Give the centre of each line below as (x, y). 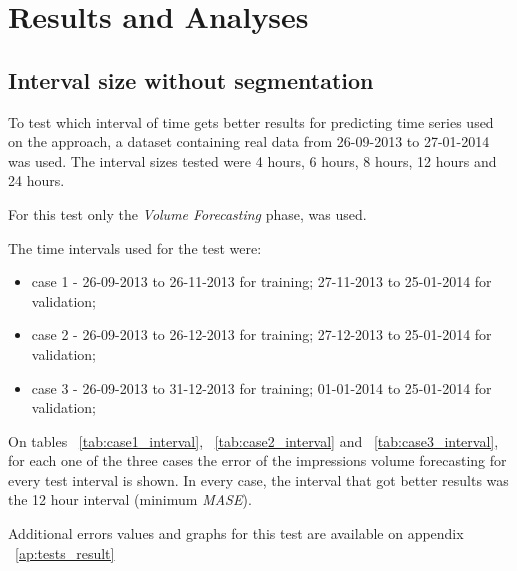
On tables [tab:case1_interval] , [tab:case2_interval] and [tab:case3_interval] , (253, 440)
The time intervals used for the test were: (135, 247)
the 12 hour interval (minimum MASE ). (130, 499)
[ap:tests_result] (65, 552)
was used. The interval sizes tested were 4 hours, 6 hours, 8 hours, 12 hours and (252, 160)
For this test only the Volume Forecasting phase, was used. (187, 213)
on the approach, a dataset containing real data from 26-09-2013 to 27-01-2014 (249, 141)
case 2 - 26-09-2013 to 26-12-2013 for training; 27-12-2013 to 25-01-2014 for (261, 334)
